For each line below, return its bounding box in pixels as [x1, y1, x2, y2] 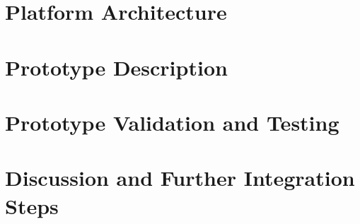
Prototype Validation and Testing [5, 107, 339, 136]
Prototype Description [5, 52, 228, 81]
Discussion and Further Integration [5, 163, 355, 192]
